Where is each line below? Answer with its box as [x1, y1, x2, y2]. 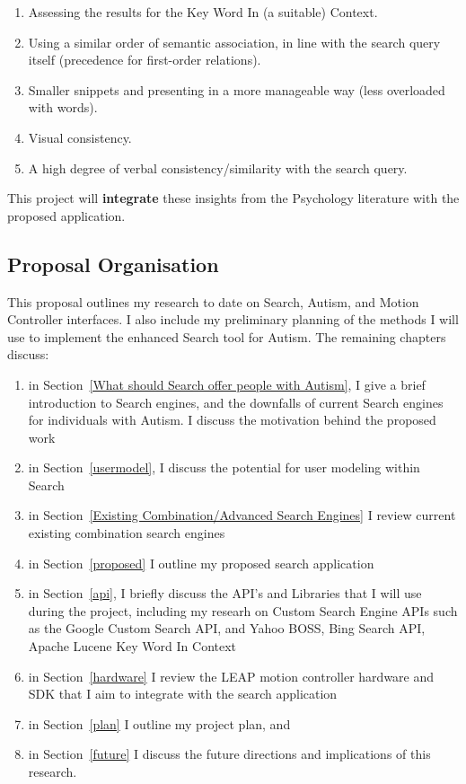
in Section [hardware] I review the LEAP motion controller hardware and [28, 666, 435, 685]
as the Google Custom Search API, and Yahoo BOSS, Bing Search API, [28, 619, 426, 638]
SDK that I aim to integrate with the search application [28, 684, 338, 703]
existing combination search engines [28, 524, 225, 542]
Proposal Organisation [7, 250, 219, 277]
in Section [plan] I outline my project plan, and [28, 714, 291, 733]
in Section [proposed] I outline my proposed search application [28, 553, 374, 572]
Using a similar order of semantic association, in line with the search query [28, 32, 441, 51]
